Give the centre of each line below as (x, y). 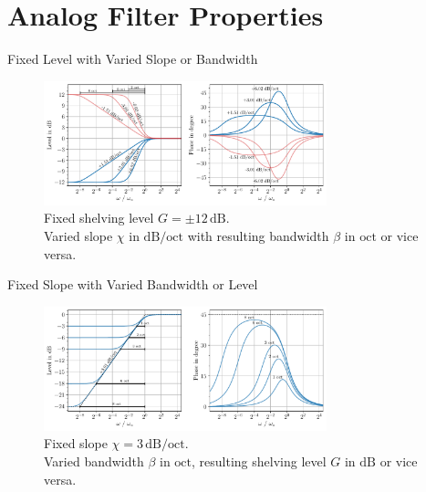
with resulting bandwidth (258, 235)
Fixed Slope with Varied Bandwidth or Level (133, 284)
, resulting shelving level (259, 461)
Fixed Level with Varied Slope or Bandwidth (133, 59)
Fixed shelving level (99, 218)
